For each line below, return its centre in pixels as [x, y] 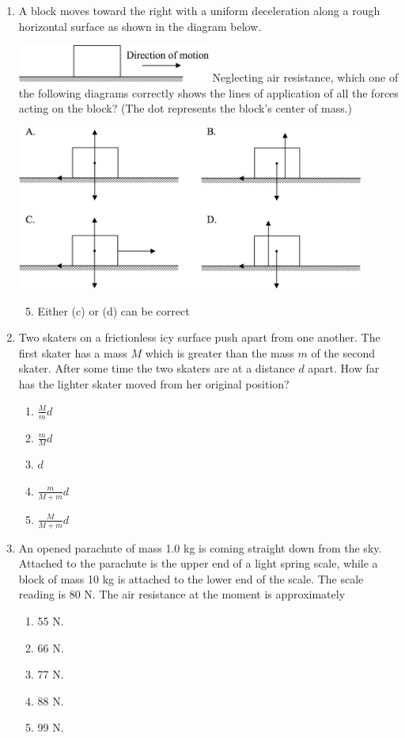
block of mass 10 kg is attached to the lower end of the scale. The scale [191, 578]
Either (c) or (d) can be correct [114, 310]
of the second [343, 352]
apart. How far [344, 368]
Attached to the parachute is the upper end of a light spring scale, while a [198, 563]
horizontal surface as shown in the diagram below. [140, 26]
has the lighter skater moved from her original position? [154, 384]
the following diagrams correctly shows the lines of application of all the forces [208, 92]
